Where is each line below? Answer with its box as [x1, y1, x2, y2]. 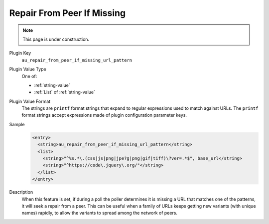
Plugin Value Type [9, 66, 47, 72]
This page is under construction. [22, 36, 90, 42]
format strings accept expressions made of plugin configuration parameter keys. [21, 112, 187, 118]
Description [9, 189, 33, 195]
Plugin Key [9, 50, 31, 56]
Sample [9, 121, 25, 127]
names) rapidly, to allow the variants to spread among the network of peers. [21, 210, 178, 216]
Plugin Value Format [9, 98, 51, 104]
